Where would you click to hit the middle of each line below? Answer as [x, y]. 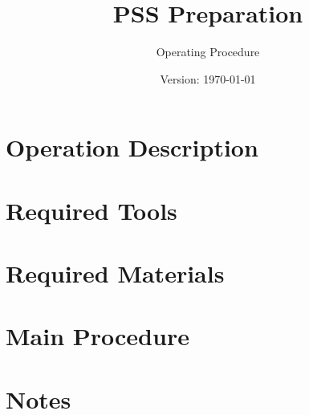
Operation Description [132, 147]
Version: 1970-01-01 [208, 78]
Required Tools [91, 210]
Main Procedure [98, 336]
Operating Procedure [208, 52]
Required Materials [115, 273]
